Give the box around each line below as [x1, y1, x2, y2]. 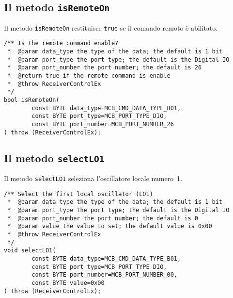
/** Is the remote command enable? [4, 40, 119, 47]
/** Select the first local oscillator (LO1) [4, 190, 153, 198]
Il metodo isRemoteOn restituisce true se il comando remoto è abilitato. [4, 22, 218, 33]
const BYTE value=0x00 [31, 279, 105, 286]
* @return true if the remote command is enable [7, 72, 171, 80]
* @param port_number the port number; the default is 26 [7, 64, 202, 71]
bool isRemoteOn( [4, 97, 60, 104]
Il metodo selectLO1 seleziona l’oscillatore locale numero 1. [4, 173, 182, 183]
